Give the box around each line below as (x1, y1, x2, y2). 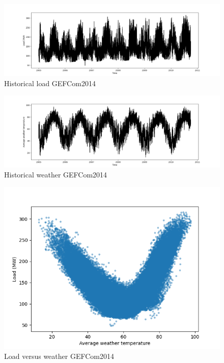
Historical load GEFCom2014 (4, 77, 96, 88)
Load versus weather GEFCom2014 (4, 351, 114, 361)
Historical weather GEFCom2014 (4, 169, 107, 180)
